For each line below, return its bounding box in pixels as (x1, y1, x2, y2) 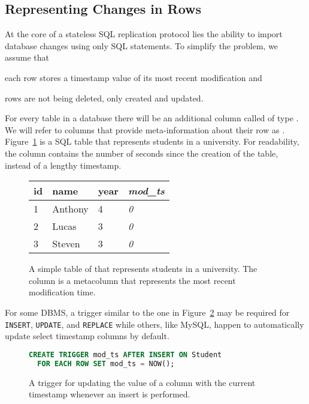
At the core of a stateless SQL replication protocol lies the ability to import (5, 28, 283, 40)
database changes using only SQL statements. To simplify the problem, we (5, 39, 278, 52)
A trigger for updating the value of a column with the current (29, 376, 256, 388)
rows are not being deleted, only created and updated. (5, 91, 204, 104)
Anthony (52, 202, 89, 216)
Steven (52, 237, 80, 251)
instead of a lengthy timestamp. (5, 158, 122, 171)
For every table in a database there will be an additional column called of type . (5, 112, 299, 124)
